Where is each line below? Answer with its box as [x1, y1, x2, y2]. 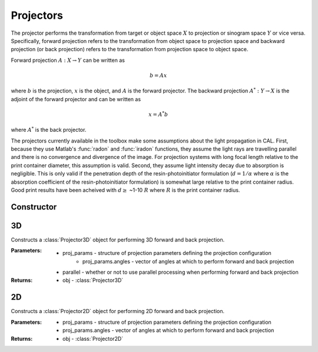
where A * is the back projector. [11, 125, 87, 134]
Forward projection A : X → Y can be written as [11, 57, 125, 64]
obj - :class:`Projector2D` [62, 335, 124, 342]
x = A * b [148, 110, 168, 118]
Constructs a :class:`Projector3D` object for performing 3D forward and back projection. [11, 236, 225, 243]
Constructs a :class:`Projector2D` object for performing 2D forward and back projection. [11, 308, 225, 315]
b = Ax [149, 72, 167, 79]
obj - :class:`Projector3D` [62, 277, 124, 284]
